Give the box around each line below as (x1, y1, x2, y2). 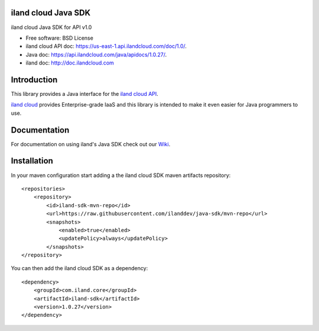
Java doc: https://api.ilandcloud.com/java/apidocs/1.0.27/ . (25, 51, 167, 58)
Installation (11, 156, 53, 166)
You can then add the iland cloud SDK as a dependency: (11, 265, 148, 272)
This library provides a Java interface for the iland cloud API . (11, 90, 159, 97)
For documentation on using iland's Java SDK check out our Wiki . (11, 140, 171, 147)
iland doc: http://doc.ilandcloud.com (25, 59, 115, 66)
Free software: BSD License (25, 34, 94, 41)
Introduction (11, 75, 58, 85)
